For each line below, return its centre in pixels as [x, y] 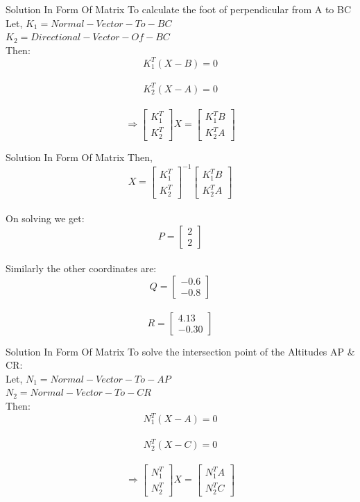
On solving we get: [45, 218]
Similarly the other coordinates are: [81, 268]
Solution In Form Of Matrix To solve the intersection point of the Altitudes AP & [180, 351]
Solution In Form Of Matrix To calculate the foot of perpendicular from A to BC [179, 9]
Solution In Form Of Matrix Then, [79, 157]
